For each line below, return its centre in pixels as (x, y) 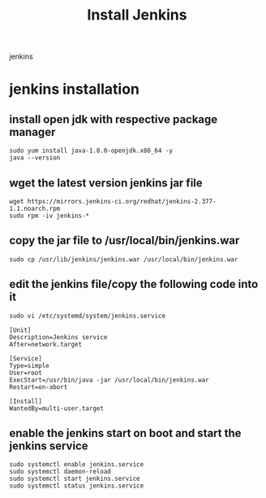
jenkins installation (75, 89)
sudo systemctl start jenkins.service (75, 479)
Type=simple (29, 365)
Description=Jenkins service (58, 337)
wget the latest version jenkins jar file (106, 183)
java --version (35, 158)
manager (32, 132)
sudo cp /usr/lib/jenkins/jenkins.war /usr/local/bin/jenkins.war (124, 259)
